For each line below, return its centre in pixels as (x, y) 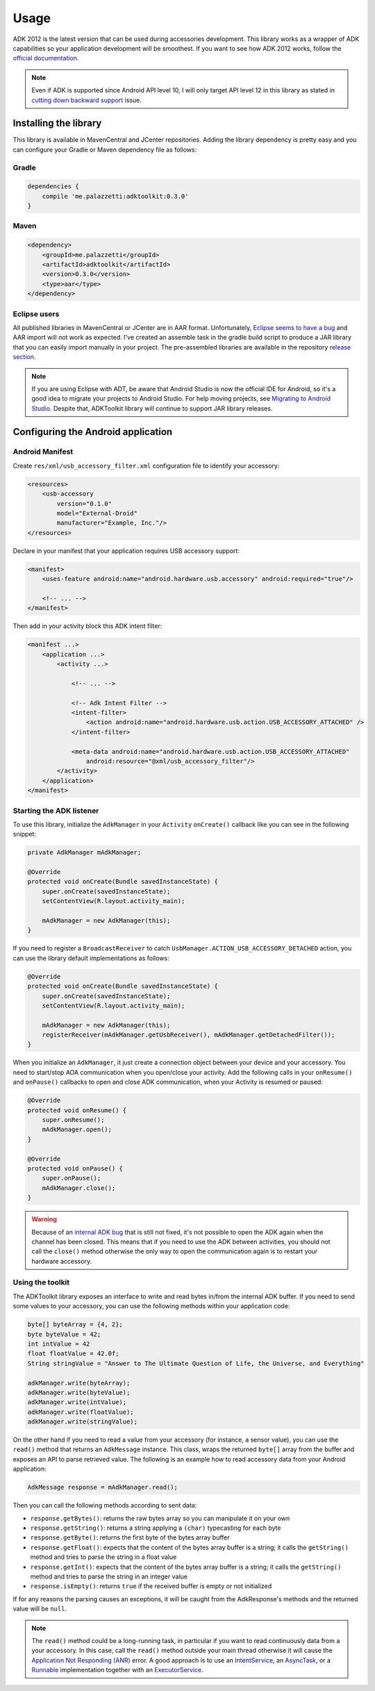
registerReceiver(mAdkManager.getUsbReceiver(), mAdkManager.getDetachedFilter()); (189, 1035)
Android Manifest (43, 452)
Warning (44, 1219)
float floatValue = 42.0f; (73, 1354)
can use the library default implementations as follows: (91, 958)
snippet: (24, 834)
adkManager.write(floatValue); (81, 1412)
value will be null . (40, 1609)
